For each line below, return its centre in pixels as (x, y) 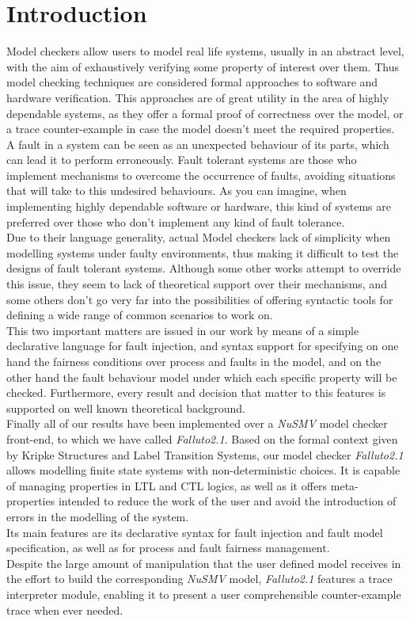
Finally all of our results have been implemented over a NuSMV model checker (197, 423)
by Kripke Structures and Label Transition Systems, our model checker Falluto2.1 (205, 454)
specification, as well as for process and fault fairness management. (168, 548)
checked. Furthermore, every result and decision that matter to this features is (196, 392)
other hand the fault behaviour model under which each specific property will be (202, 377)
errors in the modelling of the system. (98, 516)
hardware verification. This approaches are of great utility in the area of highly (198, 97)
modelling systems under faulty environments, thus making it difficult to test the (203, 252)
